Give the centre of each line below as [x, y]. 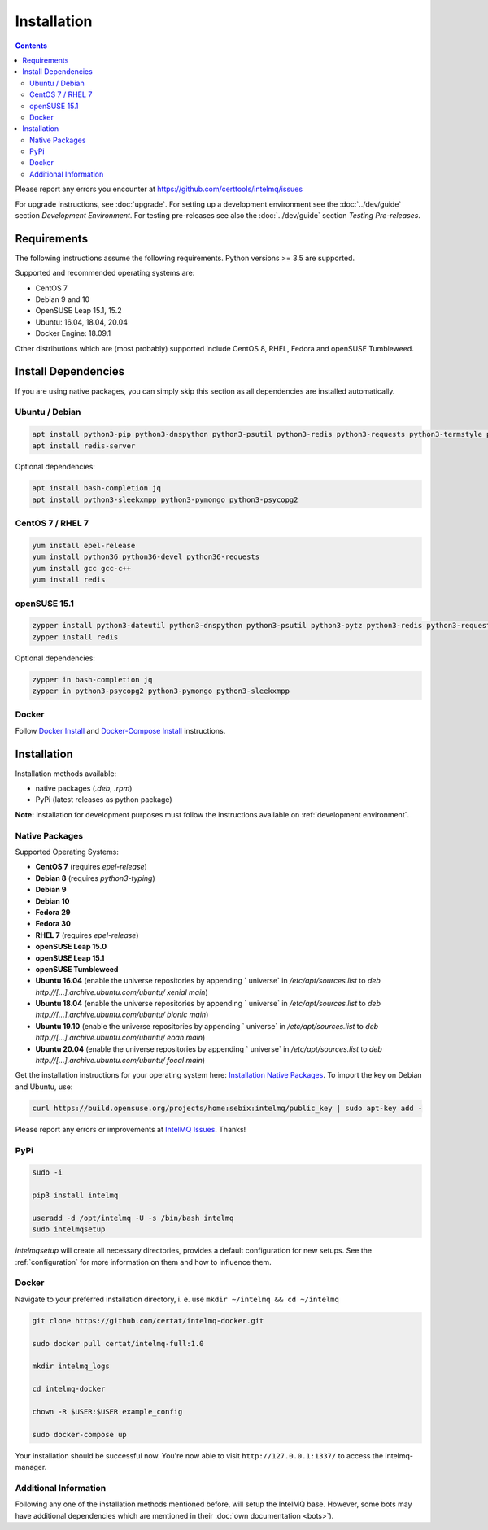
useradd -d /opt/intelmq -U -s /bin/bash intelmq [133, 1218]
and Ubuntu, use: [44, 1087]
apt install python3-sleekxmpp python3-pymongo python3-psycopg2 [165, 499]
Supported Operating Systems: [67, 852]
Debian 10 [52, 901]
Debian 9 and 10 [63, 299]
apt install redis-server [84, 446]
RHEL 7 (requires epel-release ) [87, 935]
